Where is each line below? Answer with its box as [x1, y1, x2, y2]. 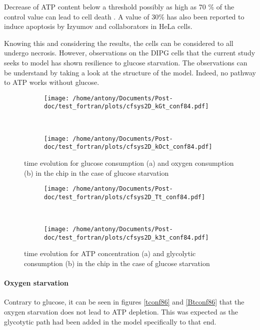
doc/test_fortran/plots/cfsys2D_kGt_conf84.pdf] [44, 103, 209, 110]
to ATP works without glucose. [4, 77, 99, 87]
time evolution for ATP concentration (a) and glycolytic [24, 248, 196, 259]
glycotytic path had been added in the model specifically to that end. [4, 316, 216, 327]
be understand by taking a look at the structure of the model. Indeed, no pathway [4, 67, 256, 77]
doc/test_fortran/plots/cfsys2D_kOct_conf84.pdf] [44, 143, 212, 151]
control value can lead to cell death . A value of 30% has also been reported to [4, 11, 244, 21]
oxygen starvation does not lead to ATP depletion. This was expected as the [4, 306, 238, 317]
